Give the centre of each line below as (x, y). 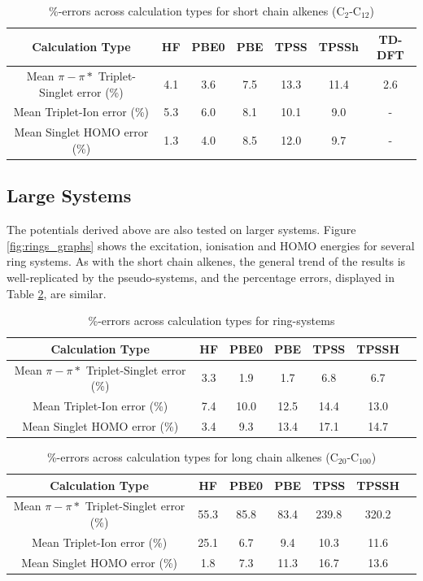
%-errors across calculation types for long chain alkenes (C (192, 456)
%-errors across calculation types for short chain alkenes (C (197, 11)
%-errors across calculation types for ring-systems (211, 321)
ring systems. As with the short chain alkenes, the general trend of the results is (206, 261)
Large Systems (69, 195)
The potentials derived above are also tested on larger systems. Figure (181, 230)
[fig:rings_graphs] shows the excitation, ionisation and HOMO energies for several (211, 245)
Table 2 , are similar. (57, 293)
